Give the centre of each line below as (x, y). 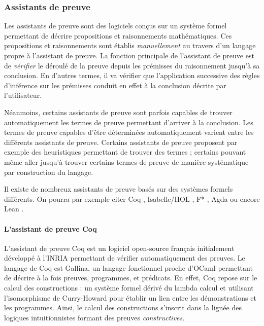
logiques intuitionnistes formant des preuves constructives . (94, 317)
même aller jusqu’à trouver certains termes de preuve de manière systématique (126, 161)
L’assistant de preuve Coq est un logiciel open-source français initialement (119, 248)
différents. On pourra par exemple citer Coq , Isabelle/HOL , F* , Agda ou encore (132, 198)
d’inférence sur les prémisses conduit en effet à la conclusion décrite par (115, 85)
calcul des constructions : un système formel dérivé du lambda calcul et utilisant (129, 288)
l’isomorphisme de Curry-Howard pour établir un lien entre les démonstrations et (130, 297)
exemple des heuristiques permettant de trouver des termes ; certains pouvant (125, 152)
